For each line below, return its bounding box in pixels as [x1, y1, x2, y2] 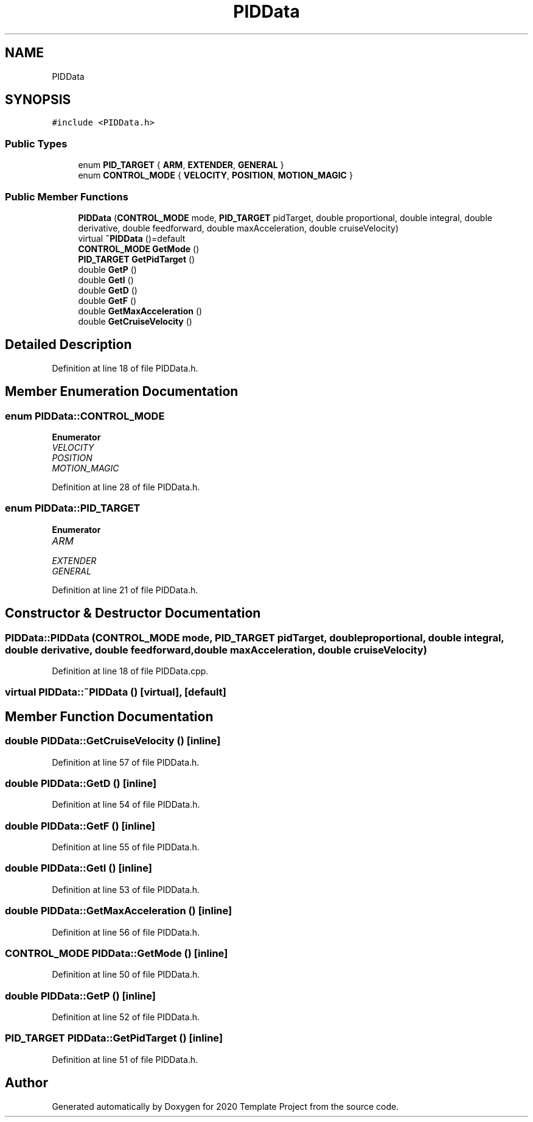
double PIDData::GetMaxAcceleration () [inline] [5, 905, 232, 917]
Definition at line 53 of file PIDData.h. [52, 884, 200, 895]
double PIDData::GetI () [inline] [5, 862, 152, 875]
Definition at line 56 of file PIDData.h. [52, 926, 200, 937]
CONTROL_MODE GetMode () [78, 243, 200, 254]
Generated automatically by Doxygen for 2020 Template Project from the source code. [52, 1101, 399, 1112]
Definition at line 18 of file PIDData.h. [52, 362, 198, 373]
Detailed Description [5, 337, 132, 353]
